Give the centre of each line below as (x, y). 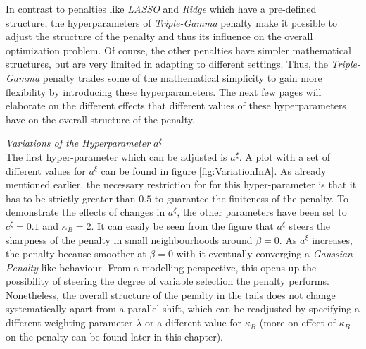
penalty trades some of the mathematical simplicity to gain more (182, 77)
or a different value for (194, 323)
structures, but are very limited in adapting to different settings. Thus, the (167, 64)
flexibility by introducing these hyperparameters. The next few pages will (164, 91)
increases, (332, 239)
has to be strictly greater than (71, 198)
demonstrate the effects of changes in (86, 212)
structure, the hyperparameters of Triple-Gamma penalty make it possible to (172, 22)
